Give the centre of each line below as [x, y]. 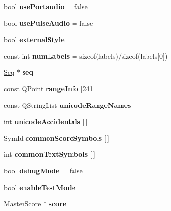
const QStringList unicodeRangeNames [68, 105]
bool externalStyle [34, 39]
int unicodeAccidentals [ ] [46, 121]
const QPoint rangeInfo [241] [49, 88]
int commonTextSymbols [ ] [49, 154]
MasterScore [23, 203]
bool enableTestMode [40, 187]
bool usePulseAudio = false [49, 23]
